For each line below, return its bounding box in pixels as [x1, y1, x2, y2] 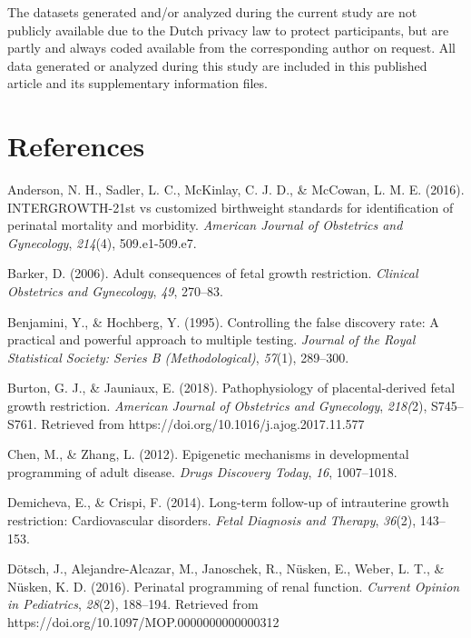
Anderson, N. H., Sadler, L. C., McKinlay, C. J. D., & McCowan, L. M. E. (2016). [7, 180, 465, 199]
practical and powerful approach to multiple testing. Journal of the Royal [7, 330, 416, 349]
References [7, 127, 145, 164]
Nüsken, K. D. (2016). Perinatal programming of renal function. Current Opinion [7, 576, 460, 595]
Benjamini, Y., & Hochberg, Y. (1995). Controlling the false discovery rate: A [7, 312, 439, 331]
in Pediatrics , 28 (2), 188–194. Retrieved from [7, 594, 259, 613]
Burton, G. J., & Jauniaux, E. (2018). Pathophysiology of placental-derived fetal [7, 378, 456, 397]
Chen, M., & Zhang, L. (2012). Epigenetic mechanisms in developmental [7, 444, 409, 464]
